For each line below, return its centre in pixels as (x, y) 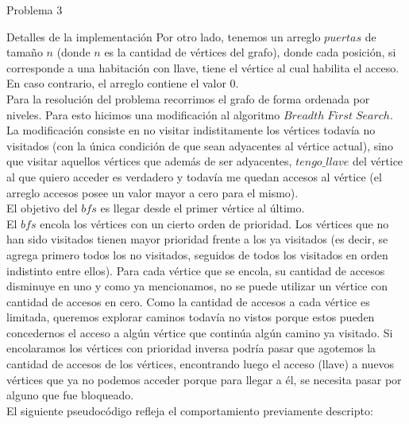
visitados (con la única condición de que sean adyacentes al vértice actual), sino (200, 145)
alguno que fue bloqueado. (70, 395)
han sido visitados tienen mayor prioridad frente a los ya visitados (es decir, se (197, 239)
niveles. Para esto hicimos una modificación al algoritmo (143, 114)
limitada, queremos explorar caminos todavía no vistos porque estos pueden (191, 317)
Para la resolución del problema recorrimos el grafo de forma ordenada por (188, 98)
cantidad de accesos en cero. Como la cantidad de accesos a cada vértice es (188, 301)
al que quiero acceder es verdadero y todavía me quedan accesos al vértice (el (194, 176)
